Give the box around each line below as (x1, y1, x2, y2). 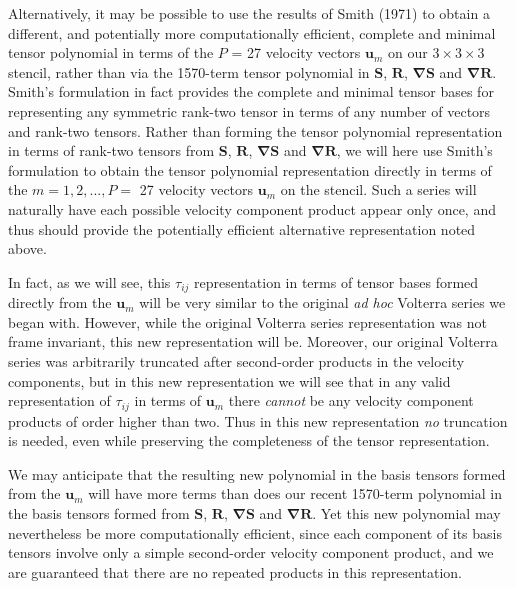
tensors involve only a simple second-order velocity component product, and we (8, 542, 494, 563)
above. (8, 238, 47, 259)
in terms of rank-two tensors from (8, 140, 215, 161)
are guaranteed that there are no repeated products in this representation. (8, 561, 463, 582)
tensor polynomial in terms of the (8, 42, 214, 63)
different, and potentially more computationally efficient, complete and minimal (8, 22, 496, 43)
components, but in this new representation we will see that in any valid (8, 370, 451, 391)
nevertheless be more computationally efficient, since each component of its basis (8, 522, 502, 543)
